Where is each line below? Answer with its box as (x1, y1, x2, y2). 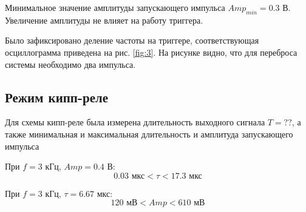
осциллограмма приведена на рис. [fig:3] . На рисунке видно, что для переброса (5, 45, 297, 58)
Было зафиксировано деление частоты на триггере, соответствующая (5, 34, 259, 47)
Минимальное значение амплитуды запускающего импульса (5, 1, 225, 13)
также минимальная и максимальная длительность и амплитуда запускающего (5, 127, 293, 140)
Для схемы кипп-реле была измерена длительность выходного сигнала (5, 116, 265, 128)
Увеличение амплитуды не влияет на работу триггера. (5, 13, 203, 26)
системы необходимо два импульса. (5, 58, 136, 70)
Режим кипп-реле (5, 87, 109, 106)
